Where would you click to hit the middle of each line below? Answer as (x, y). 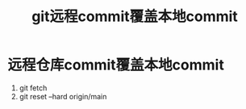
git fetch (33, 88)
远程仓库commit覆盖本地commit (116, 65)
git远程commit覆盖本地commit (135, 17)
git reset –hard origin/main (63, 96)
